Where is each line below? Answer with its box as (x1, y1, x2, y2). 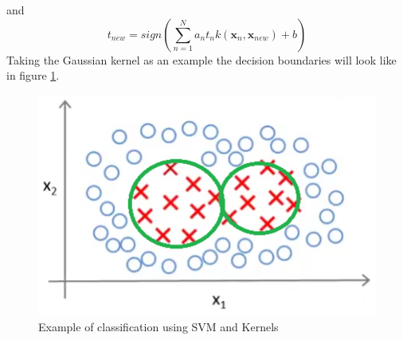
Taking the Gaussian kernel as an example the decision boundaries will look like (6, 51, 397, 68)
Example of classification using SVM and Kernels (38, 318, 279, 334)
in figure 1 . (6, 67, 60, 84)
